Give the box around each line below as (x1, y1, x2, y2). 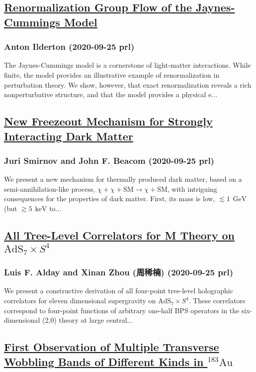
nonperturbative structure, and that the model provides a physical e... (4, 89, 218, 100)
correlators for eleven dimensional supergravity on (4, 295, 156, 306)
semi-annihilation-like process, (4, 183, 95, 194)
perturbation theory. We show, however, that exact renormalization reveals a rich (4, 79, 252, 90)
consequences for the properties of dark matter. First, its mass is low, (4, 193, 215, 204)
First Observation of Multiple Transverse (4, 339, 219, 355)
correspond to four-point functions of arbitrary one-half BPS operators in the (4, 305, 240, 315)
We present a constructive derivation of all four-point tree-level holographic (4, 285, 233, 296)
